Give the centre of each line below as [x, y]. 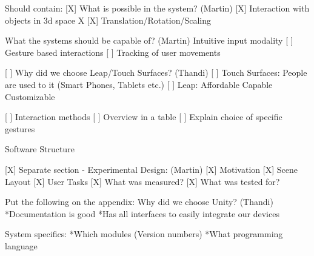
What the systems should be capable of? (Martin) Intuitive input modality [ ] [149, 40]
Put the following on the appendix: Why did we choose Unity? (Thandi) [139, 202]
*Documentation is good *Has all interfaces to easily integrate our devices [142, 213]
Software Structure [40, 149]
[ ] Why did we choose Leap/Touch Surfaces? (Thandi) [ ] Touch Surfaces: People [156, 72]
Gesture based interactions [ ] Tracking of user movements [113, 52]
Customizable [30, 96]
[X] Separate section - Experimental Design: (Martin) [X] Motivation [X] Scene [151, 169]
